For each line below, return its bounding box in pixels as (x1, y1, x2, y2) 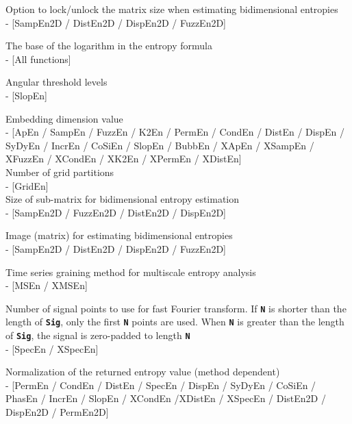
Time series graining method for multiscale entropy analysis (5, 264, 256, 279)
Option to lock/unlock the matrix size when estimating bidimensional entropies (5, 2, 338, 16)
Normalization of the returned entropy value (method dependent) (5, 364, 280, 379)
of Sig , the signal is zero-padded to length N (5, 328, 190, 342)
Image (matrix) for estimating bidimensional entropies (5, 228, 233, 242)
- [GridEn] (5, 178, 49, 192)
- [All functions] (5, 51, 71, 66)
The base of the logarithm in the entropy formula (5, 38, 212, 53)
